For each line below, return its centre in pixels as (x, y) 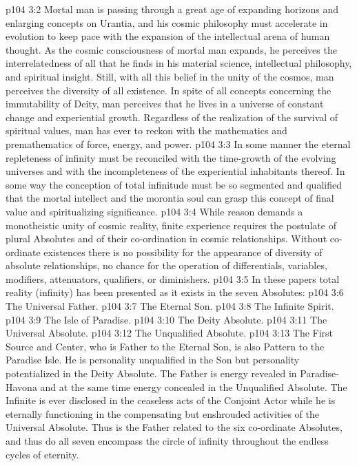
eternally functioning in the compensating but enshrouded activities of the (162, 413)
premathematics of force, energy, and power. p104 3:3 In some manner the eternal (178, 144)
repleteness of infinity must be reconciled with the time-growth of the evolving (171, 157)
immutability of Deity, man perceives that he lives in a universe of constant (165, 104)
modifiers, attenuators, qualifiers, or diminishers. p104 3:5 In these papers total (173, 278)
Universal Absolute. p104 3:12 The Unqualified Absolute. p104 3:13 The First (170, 333)
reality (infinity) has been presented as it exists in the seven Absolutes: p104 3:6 (175, 292)
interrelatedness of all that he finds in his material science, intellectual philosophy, (179, 63)
